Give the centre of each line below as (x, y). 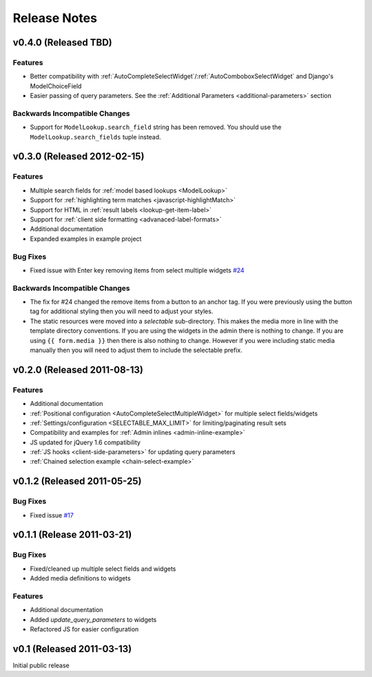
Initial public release (41, 665)
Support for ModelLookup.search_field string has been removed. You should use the (156, 127)
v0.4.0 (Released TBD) (63, 42)
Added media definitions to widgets (80, 578)
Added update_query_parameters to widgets (93, 619)
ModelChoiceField (56, 86)
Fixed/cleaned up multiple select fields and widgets (103, 569)
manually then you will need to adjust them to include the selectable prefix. (136, 350)
